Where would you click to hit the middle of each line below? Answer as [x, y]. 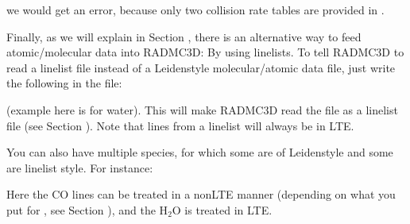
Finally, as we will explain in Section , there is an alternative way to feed [184, 36]
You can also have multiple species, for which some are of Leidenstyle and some [200, 152]
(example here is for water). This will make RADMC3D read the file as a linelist [202, 109]
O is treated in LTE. [222, 209]
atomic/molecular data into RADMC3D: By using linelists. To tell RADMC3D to [205, 52]
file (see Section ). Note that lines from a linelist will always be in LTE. [180, 125]
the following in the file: [64, 83]
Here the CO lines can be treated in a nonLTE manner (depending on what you [201, 194]
